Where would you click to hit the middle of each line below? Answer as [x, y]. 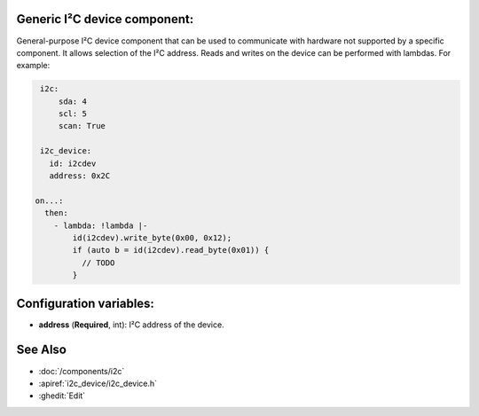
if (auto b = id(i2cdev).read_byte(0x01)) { [171, 250]
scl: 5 [73, 114]
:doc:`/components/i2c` [82, 371]
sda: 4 [73, 101]
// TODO [98, 263]
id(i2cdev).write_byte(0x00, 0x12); [152, 238]
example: [33, 66]
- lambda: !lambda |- [101, 225]
